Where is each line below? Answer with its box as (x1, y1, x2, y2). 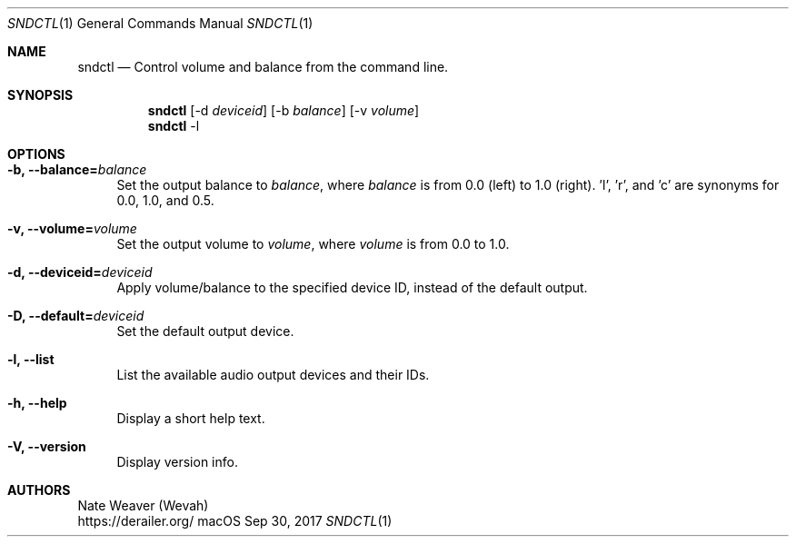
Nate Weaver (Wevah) (77, 498, 209, 513)
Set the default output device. (116, 323, 294, 339)
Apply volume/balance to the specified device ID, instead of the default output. (116, 280, 588, 295)
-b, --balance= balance (7, 162, 147, 177)
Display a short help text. (116, 410, 265, 426)
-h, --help (7, 395, 67, 410)
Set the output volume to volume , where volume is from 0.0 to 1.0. (116, 236, 510, 252)
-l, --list (7, 351, 55, 367)
